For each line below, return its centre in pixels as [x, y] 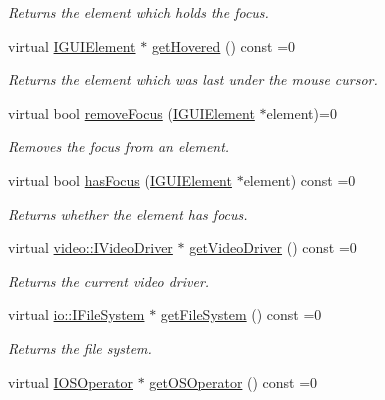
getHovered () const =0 [223, 45]
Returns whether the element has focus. [128, 213]
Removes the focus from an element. [119, 146]
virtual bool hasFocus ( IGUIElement [120, 179]
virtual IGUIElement [72, 45]
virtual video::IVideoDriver [90, 247]
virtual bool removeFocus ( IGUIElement [131, 112]
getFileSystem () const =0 [241, 314]
